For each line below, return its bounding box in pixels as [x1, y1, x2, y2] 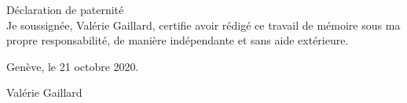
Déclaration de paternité [6, 2, 124, 17]
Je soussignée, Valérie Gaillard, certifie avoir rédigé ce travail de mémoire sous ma [6, 16, 401, 33]
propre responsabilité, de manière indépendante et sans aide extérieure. [6, 32, 349, 48]
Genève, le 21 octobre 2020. [6, 58, 139, 74]
